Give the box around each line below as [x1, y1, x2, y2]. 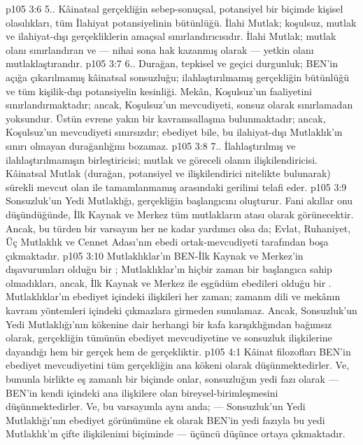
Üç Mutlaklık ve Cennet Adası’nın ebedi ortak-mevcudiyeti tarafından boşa [6, 234, 329, 249]
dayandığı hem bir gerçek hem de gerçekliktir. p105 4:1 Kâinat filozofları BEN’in [6, 344, 351, 358]
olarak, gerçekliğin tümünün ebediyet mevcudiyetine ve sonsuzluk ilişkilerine [6, 330, 332, 345]
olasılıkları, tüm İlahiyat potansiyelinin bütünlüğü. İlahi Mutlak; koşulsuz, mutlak [6, 15, 357, 29]
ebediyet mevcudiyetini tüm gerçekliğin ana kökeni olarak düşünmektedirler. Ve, [6, 358, 350, 372]
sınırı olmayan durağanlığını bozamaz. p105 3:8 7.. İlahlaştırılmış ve [6, 138, 296, 153]
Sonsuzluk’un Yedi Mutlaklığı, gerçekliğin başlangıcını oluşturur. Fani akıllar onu [6, 193, 353, 208]
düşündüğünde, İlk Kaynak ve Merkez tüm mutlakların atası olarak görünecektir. [6, 206, 354, 221]
